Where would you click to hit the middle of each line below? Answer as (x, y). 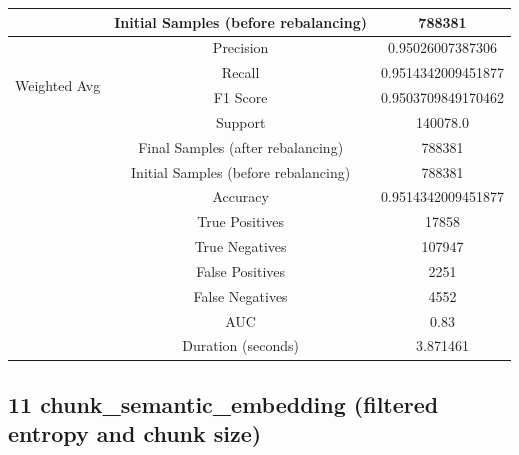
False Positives (241, 270)
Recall (240, 72)
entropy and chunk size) (135, 433)
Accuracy (240, 196)
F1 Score (240, 97)
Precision (240, 47)
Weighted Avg (58, 84)
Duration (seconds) (240, 345)
